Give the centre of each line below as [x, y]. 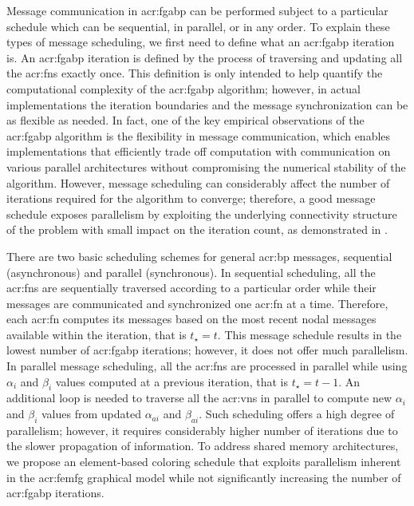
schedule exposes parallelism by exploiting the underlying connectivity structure [202, 213]
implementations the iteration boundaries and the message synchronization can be [207, 104]
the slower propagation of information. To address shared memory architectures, [203, 446]
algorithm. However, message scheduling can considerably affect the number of [198, 182]
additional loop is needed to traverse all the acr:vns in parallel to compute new [199, 398]
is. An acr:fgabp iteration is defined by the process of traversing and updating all [205, 57]
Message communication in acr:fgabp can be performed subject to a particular [197, 10]
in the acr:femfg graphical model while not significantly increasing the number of [204, 477]
